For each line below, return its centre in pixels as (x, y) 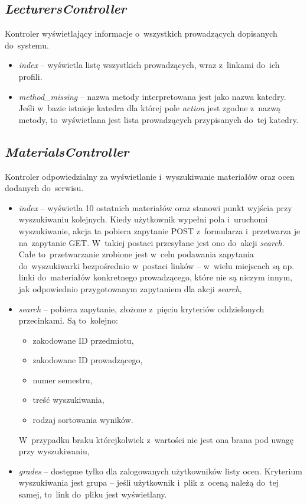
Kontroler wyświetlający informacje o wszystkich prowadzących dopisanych (141, 33)
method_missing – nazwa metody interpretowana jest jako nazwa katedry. (152, 96)
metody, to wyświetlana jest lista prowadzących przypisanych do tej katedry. (159, 119)
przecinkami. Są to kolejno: (68, 320)
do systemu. (27, 45)
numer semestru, (63, 379)
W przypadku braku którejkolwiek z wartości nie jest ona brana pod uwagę (156, 439)
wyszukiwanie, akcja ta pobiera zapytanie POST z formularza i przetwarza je (159, 230)
